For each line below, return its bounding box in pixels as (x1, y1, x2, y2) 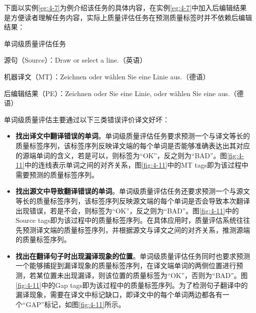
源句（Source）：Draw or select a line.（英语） (4, 55, 147, 65)
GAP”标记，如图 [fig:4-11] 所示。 (26, 299, 126, 309)
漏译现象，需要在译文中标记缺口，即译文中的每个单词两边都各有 (15, 289, 223, 300)
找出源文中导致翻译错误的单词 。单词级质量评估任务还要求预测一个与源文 (15, 186, 250, 196)
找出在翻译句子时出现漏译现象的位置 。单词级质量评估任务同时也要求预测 (15, 250, 250, 261)
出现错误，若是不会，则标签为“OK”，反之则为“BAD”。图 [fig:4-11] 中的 (15, 205, 239, 215)
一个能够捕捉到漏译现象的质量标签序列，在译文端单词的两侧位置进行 (15, 260, 236, 271)
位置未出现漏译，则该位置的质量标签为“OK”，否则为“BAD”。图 (43, 270, 248, 280)
